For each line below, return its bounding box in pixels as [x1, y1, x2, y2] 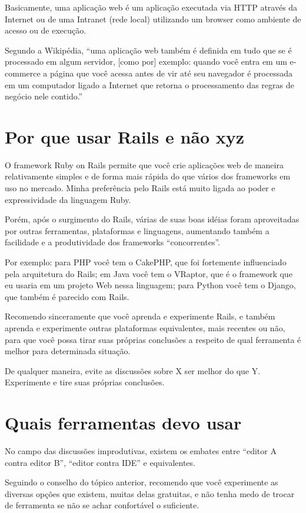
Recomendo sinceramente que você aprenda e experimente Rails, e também [5, 310, 275, 322]
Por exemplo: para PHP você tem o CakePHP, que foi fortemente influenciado [5, 256, 287, 268]
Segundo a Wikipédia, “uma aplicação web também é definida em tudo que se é [5, 44, 292, 56]
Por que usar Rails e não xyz [5, 124, 245, 148]
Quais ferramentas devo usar [5, 411, 242, 435]
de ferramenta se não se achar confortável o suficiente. [5, 499, 199, 511]
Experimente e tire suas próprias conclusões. [5, 376, 165, 388]
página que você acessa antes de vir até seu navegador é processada [49, 66, 292, 79]
